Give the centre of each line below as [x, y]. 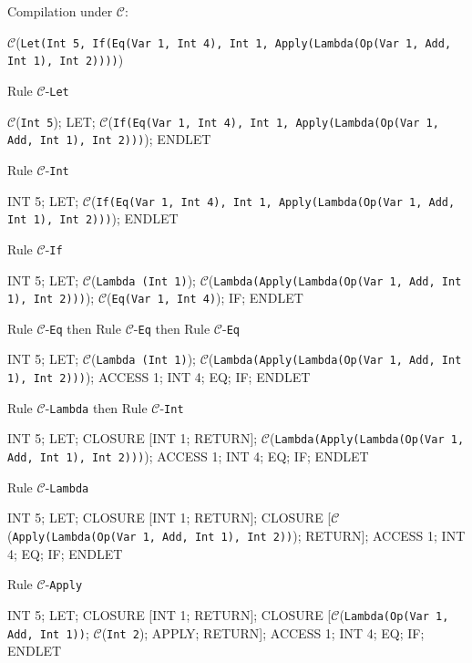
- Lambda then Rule [96, 407]
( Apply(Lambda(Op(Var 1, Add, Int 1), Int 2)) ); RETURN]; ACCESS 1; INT [236, 535]
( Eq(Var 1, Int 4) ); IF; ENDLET [205, 298]
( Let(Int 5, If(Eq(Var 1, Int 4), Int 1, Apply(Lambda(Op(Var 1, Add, [234, 41]
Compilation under [60, 11]
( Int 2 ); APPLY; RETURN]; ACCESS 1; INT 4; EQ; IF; [263, 632]
